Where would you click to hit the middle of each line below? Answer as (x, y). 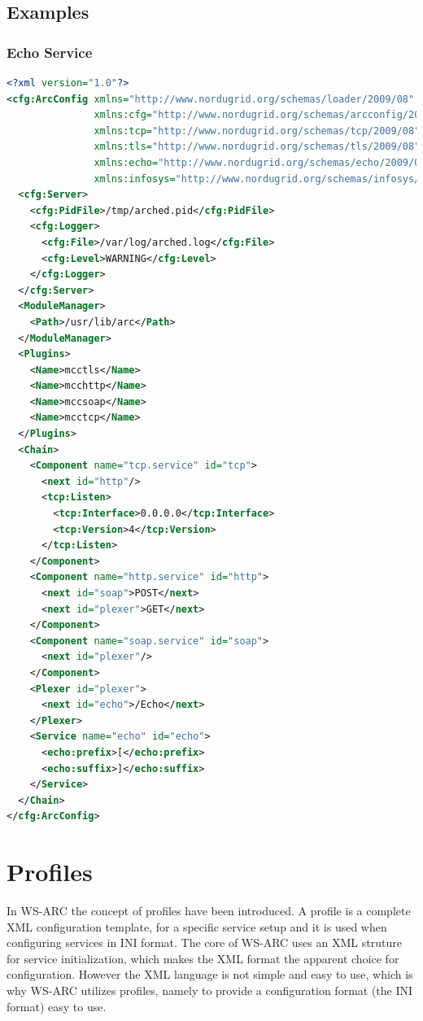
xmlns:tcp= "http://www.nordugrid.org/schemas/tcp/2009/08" (257, 131)
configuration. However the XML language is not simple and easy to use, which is (210, 974)
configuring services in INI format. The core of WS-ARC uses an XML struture (204, 942)
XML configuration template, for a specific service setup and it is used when (197, 926)
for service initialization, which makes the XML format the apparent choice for (203, 958)
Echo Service (50, 52)
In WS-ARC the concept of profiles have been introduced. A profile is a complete (209, 911)
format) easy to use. (57, 1006)
